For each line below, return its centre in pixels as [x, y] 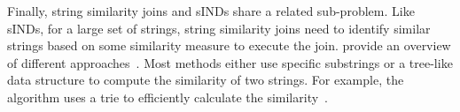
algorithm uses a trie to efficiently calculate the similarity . [168, 97]
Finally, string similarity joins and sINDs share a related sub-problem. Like [211, 11]
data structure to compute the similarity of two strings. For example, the [206, 80]
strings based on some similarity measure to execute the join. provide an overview [229, 45]
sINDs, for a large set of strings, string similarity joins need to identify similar [219, 28]
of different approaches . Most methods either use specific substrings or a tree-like [230, 62]
